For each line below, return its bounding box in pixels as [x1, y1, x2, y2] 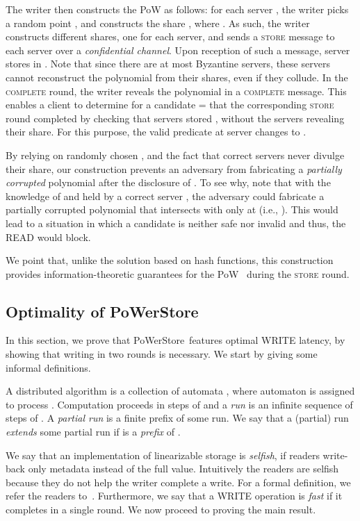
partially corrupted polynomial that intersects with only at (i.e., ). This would [6, 202, 338, 217]
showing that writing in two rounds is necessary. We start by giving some [6, 347, 318, 361]
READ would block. [6, 229, 91, 244]
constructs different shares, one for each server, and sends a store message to [6, 29, 335, 44]
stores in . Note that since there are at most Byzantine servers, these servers [6, 56, 330, 71]
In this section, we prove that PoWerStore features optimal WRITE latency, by [6, 333, 345, 347]
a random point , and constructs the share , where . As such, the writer [6, 15, 310, 30]
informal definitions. [6, 360, 91, 374]
